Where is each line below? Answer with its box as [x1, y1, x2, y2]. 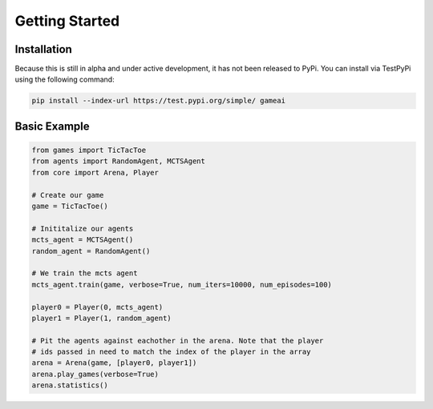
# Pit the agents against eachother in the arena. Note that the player [31, 336, 324, 345]
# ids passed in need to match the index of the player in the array [31, 347, 311, 356]
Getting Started [14, 12, 120, 30]
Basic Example [14, 119, 90, 133]
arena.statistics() [31, 381, 108, 390]
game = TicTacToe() [31, 201, 108, 211]
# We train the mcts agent [31, 269, 138, 278]
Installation [14, 42, 72, 56]
